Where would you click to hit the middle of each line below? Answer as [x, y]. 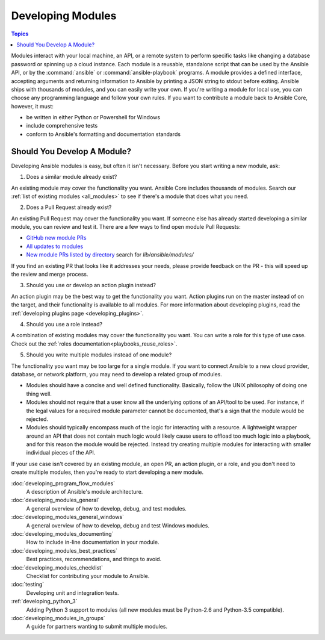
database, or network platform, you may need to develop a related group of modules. [117, 374]
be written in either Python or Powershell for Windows [93, 117]
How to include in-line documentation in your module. [93, 542]
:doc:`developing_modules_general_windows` [68, 517]
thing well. [39, 394]
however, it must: [32, 106]
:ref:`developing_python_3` [44, 601]
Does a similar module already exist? [72, 177]
